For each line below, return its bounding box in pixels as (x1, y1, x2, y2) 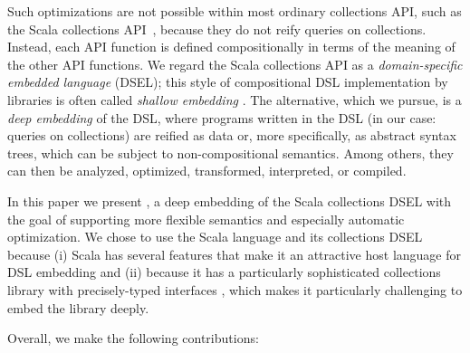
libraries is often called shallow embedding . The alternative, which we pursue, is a (7, 90, 462, 109)
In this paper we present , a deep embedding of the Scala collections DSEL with (7, 191, 452, 210)
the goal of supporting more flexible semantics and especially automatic (7, 209, 405, 228)
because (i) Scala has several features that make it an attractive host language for (7, 244, 462, 263)
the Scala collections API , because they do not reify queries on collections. (7, 19, 427, 38)
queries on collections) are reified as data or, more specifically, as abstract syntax (7, 126, 456, 145)
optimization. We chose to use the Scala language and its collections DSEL (7, 227, 423, 246)
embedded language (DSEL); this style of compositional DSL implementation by (7, 72, 448, 91)
